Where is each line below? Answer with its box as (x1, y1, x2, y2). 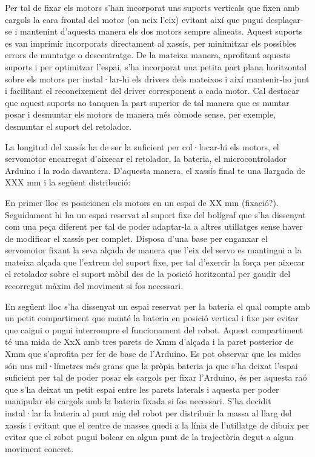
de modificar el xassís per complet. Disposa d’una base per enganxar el (5, 232, 268, 244)
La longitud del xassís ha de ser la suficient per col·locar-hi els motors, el (5, 140, 279, 153)
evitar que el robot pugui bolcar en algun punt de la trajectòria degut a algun (5, 430, 294, 443)
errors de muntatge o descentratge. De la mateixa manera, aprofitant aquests (5, 48, 290, 61)
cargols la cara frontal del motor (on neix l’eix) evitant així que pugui (5, 13, 264, 25)
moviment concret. (5, 442, 74, 455)
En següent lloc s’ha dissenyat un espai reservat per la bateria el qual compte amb (5, 299, 310, 312)
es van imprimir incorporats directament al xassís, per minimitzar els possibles (5, 36, 296, 49)
